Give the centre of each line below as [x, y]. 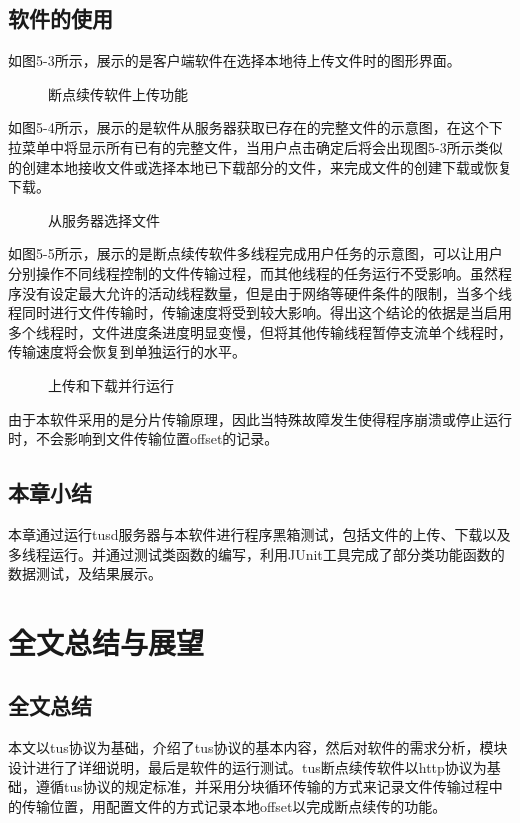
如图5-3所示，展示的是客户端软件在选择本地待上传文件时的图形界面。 [234, 60]
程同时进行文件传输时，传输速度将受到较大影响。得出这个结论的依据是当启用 [260, 312]
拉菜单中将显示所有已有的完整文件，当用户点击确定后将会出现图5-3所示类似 [255, 146]
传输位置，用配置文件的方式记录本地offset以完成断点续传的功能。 [234, 806]
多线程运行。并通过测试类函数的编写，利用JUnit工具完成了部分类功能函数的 [256, 553]
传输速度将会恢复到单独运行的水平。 [127, 351]
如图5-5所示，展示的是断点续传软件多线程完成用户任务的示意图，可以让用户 [255, 253]
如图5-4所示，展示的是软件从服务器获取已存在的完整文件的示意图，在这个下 [255, 127]
